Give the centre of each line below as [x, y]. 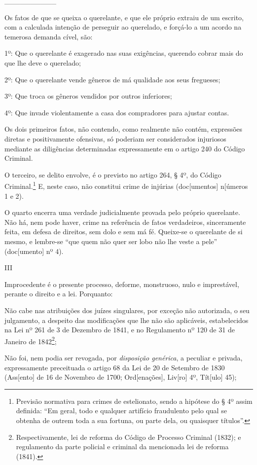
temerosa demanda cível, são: [49, 36]
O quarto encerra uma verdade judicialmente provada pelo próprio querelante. [122, 212]
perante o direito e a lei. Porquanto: [59, 294]
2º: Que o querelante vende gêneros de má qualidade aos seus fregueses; [112, 79]
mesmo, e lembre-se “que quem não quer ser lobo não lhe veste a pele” [111, 241]
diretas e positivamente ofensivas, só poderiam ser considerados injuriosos [115, 138]
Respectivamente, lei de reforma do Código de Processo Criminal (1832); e [128, 437]
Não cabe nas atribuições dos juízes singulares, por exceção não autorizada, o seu [127, 310]
